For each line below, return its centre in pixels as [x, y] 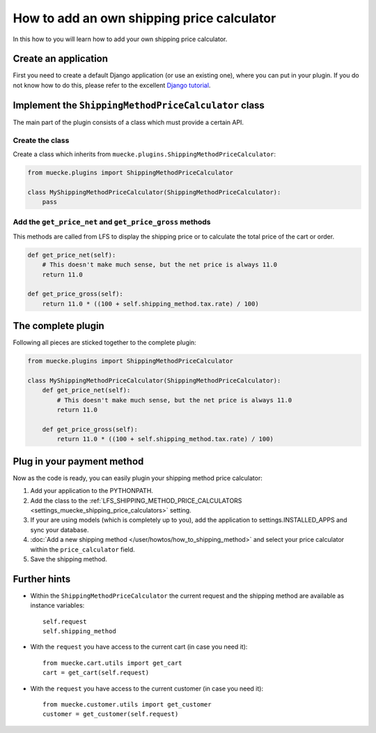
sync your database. [60, 529]
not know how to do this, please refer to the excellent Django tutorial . [112, 85]
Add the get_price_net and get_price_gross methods [112, 222]
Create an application [60, 59]
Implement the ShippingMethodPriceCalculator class [139, 105]
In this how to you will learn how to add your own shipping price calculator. [120, 39]
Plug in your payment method [78, 461]
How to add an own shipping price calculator [144, 18]
